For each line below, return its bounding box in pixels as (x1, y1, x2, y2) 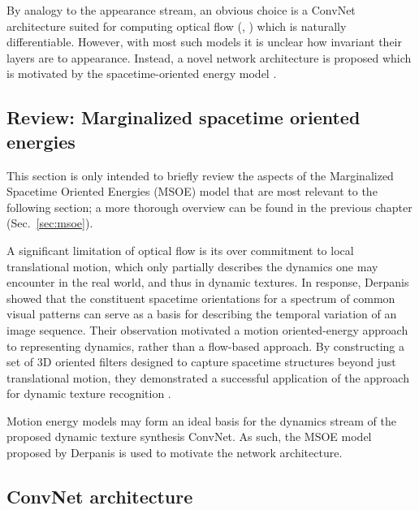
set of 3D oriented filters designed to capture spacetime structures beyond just (6, 353, 396, 370)
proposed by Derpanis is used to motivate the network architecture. (6, 444, 343, 461)
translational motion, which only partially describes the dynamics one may (6, 257, 378, 274)
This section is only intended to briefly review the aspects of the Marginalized (6, 166, 394, 184)
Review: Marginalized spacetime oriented (6, 105, 361, 130)
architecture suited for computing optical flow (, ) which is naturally (6, 17, 347, 34)
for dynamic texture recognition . (6, 385, 171, 402)
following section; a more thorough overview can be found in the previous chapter (6, 198, 413, 215)
